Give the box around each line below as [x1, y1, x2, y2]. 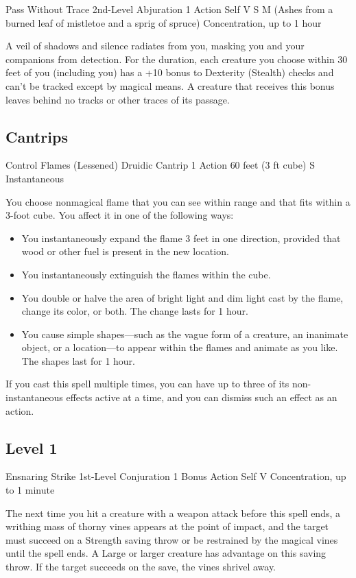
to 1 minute [5, 483, 55, 497]
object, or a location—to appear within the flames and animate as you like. [21, 340, 338, 354]
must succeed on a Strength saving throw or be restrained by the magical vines [5, 532, 338, 546]
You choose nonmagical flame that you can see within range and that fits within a [5, 194, 351, 208]
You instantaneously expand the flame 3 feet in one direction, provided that [21, 230, 341, 245]
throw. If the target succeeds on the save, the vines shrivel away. [5, 559, 276, 574]
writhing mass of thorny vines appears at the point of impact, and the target [5, 519, 329, 533]
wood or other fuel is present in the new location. [21, 244, 229, 258]
